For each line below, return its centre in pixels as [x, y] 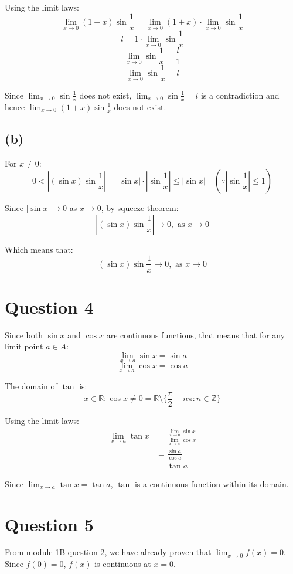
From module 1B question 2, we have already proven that [108, 552]
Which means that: [39, 249]
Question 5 [49, 524]
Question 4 [49, 306]
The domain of [31, 386]
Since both [24, 334]
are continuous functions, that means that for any [196, 334]
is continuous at [123, 564]
